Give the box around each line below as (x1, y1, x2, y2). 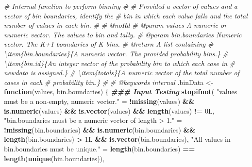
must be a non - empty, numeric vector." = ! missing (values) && (4, 96, 195, 106)
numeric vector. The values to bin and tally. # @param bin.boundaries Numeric (4, 29, 242, 39)
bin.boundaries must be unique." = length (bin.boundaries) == (4, 143, 195, 153)
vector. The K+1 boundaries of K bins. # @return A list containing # (4, 39, 214, 49)
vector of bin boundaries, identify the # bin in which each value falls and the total (4, 10, 248, 20)
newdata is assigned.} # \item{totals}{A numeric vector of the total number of (4, 67, 240, 78)
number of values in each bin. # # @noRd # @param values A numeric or (4, 20, 227, 30)
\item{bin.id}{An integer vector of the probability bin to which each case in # (4, 58, 235, 68)
